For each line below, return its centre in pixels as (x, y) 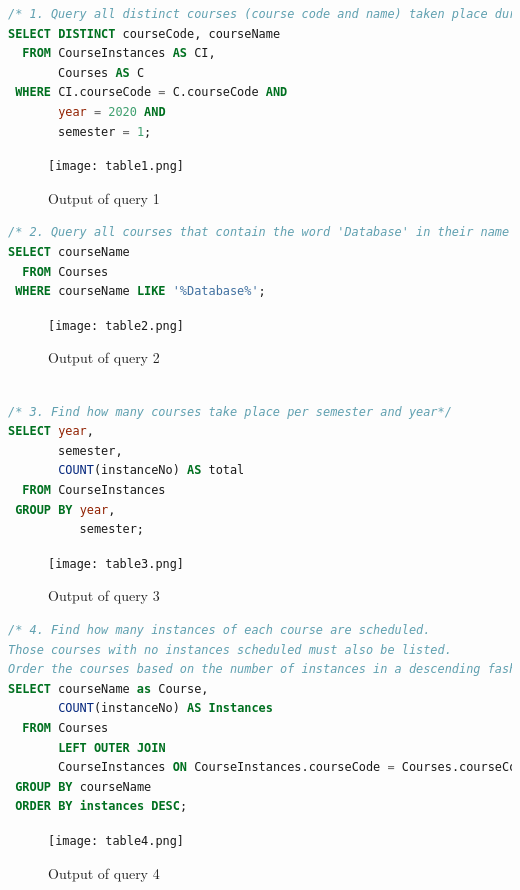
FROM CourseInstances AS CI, (119, 53)
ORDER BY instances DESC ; (101, 806)
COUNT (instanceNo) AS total (151, 470)
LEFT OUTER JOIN (112, 747)
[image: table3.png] (116, 563)
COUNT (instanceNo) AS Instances (165, 708)
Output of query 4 (104, 872)
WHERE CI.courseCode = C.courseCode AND (151, 92)
